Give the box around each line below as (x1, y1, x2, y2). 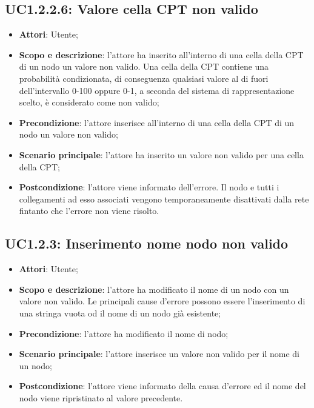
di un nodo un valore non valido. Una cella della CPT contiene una (19, 60, 269, 73)
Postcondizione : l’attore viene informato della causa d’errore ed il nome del (19, 380, 306, 392)
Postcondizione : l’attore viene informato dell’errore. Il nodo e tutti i (19, 181, 279, 193)
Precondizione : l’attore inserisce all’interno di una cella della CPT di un (19, 116, 295, 129)
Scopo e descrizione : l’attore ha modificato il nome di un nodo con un (19, 283, 289, 295)
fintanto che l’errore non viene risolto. (19, 204, 159, 217)
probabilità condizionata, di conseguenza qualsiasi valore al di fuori (19, 72, 269, 84)
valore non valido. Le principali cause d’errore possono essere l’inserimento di (19, 295, 306, 307)
